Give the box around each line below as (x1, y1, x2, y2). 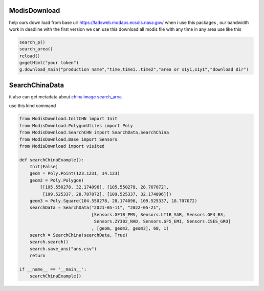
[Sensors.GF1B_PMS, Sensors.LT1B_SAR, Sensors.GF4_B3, (91, 212, 226, 217)
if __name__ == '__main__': (19, 267, 87, 272)
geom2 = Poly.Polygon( (29, 178, 84, 183)
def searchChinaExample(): (19, 157, 84, 162)
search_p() (19, 39, 45, 45)
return (29, 253, 45, 259)
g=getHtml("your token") (19, 60, 79, 66)
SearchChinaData (9, 81, 65, 89)
